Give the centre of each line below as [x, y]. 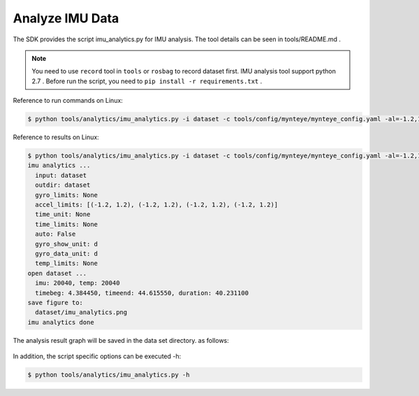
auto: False [56, 234]
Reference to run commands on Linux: [68, 101]
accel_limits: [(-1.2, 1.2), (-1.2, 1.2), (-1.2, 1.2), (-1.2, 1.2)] [157, 205]
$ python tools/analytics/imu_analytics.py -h [109, 375]
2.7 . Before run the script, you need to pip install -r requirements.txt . [147, 81]
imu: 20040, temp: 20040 [78, 283]
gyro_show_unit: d [66, 244]
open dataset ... [57, 273]
